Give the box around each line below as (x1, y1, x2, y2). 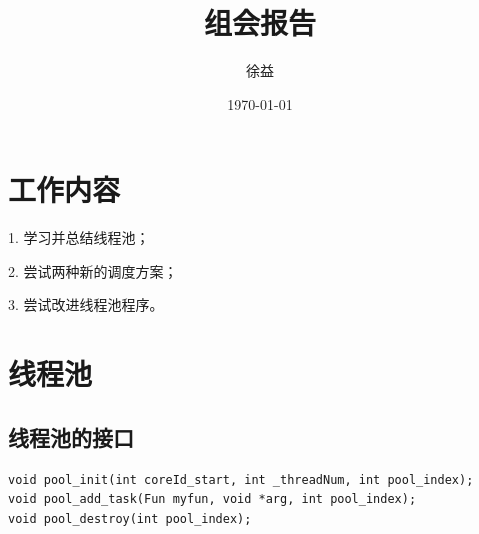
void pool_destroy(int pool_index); (8, 511, 252, 526)
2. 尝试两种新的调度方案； (8, 260, 178, 281)
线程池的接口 (8, 421, 134, 452)
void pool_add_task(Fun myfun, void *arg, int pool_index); (8, 492, 417, 507)
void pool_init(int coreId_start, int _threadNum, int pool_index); (8, 472, 474, 487)
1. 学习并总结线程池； (8, 227, 150, 248)
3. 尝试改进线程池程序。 (8, 294, 164, 315)
